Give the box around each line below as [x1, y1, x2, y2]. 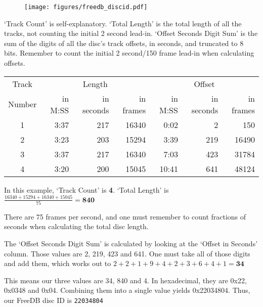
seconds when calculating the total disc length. [4, 221, 149, 232]
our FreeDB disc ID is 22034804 [4, 295, 103, 305]
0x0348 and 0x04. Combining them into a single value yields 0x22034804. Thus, [4, 285, 250, 295]
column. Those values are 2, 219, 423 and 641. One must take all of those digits [4, 248, 250, 258]
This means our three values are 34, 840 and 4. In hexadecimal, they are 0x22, [4, 275, 247, 285]
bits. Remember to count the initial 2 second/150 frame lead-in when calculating [4, 48, 254, 58]
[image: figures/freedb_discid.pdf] [24, 4, 148, 11]
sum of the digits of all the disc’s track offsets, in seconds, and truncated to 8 [4, 37, 244, 48]
